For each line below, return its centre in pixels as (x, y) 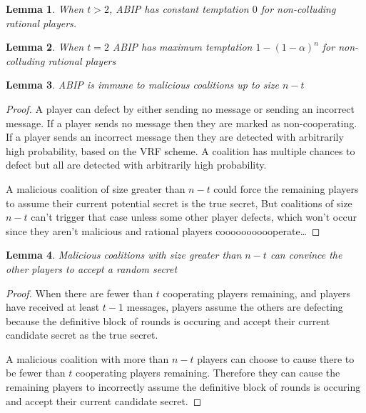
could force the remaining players (286, 188)
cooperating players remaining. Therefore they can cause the (208, 373)
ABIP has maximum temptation (182, 47)
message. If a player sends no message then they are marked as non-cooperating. (182, 123)
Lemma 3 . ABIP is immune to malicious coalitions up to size (142, 85)
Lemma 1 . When (45, 9)
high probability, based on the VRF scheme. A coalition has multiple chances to (181, 150)
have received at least (53, 307)
